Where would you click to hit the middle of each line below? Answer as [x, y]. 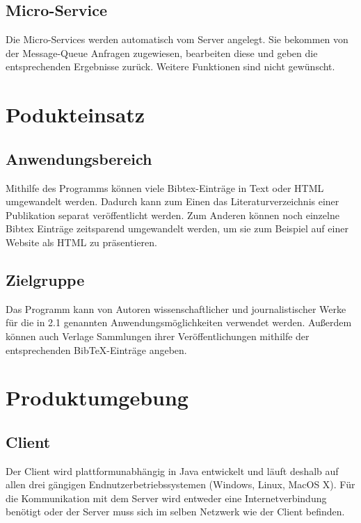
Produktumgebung [97, 397]
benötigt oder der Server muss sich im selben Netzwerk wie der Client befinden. [175, 512]
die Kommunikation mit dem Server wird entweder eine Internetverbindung [166, 498]
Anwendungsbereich [79, 158]
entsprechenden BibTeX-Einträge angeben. [96, 349]
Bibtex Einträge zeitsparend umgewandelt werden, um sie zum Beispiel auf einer [177, 228]
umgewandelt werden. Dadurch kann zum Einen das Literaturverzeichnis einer [173, 201]
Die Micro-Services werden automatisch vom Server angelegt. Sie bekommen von [177, 39]
